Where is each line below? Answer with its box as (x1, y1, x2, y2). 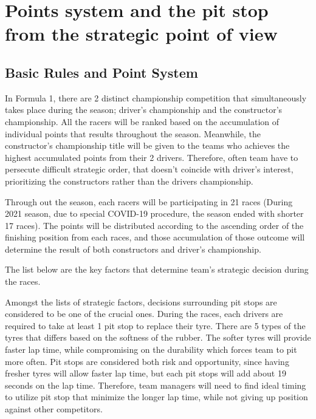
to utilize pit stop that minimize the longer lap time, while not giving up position (5, 390, 308, 403)
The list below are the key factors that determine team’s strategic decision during (5, 263, 309, 276)
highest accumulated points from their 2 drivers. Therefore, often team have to (5, 151, 298, 163)
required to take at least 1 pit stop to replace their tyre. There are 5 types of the (5, 319, 306, 332)
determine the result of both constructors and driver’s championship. (5, 242, 261, 255)
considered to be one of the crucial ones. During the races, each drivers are (5, 307, 283, 320)
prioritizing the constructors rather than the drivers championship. (5, 174, 253, 187)
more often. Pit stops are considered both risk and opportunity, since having (5, 355, 289, 367)
